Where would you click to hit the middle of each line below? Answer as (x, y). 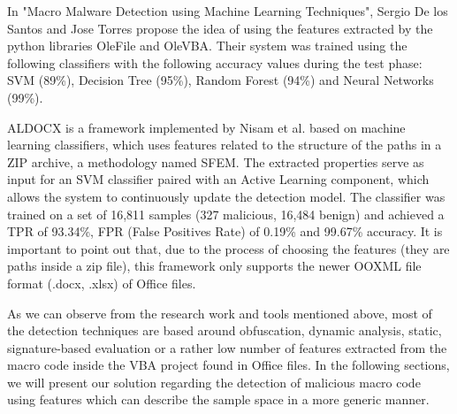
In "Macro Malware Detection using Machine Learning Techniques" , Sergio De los (228, 11)
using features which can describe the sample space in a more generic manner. (218, 399)
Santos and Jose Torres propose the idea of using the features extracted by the (220, 28)
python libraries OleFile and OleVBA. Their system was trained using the (207, 46)
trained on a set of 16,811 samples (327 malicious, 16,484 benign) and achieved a (226, 214)
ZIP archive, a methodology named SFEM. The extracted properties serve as (216, 161)
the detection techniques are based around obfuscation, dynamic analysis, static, (225, 330)
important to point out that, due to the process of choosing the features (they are (228, 248)
